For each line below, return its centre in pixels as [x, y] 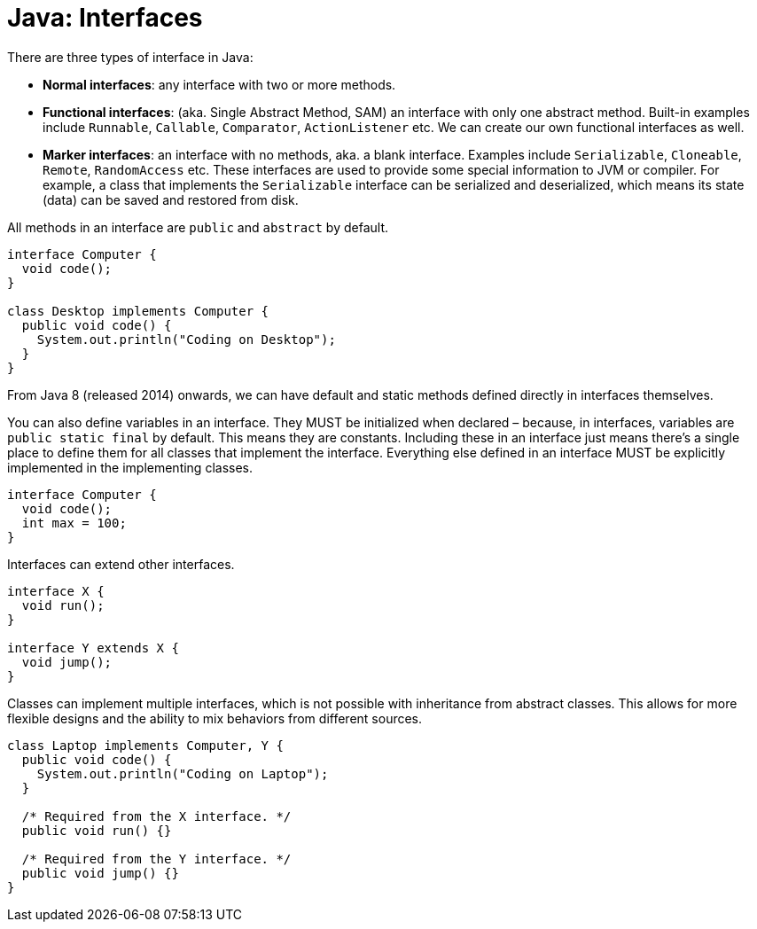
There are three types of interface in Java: [130, 57]
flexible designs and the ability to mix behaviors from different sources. [215, 718]
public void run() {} [97, 830]
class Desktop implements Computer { [138, 311]
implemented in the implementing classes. [130, 467]
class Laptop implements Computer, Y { [145, 745]
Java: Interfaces [105, 18]
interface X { [56, 591]
